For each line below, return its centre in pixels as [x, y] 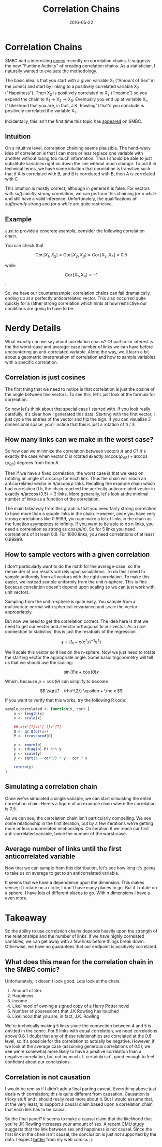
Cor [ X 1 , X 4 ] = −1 [81, 275]
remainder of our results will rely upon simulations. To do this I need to [75, 571]
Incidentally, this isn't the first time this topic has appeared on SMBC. [74, 121]
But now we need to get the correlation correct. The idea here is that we [77, 621]
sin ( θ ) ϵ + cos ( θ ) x [81, 672]
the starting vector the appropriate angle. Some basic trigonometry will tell [79, 657]
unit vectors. [17, 592]
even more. [16, 898]
